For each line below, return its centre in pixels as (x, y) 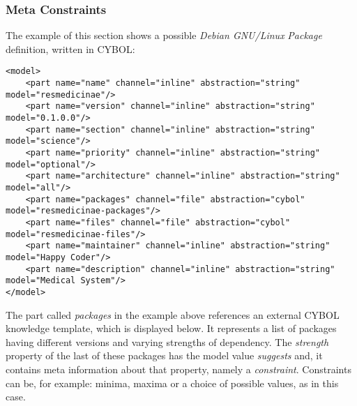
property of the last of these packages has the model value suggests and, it (164, 355)
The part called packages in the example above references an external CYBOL (173, 314)
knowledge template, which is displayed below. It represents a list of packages (171, 328)
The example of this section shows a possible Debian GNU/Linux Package (164, 35)
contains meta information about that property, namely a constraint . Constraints (178, 369)
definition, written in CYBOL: (70, 48)
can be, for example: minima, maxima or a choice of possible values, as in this (172, 383)
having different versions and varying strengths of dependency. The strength (167, 341)
